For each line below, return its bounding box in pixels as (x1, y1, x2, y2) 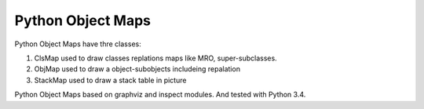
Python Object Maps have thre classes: (14, 39, 141, 49)
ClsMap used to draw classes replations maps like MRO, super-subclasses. (34, 53, 278, 63)
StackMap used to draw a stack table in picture (34, 75, 187, 85)
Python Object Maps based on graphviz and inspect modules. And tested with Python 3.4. (14, 90, 306, 100)
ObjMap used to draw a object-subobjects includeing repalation (34, 64, 241, 74)
